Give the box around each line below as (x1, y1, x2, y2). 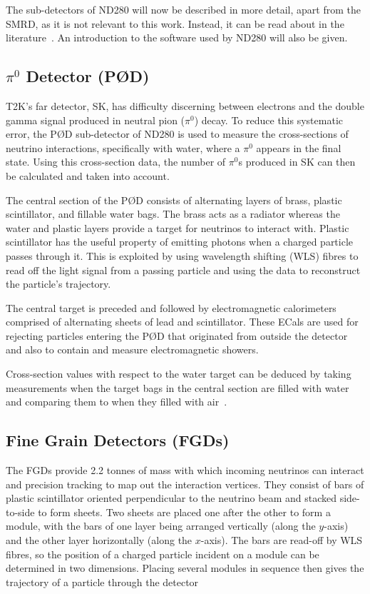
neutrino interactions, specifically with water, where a (6, 140, 240, 155)
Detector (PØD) (26, 65, 150, 87)
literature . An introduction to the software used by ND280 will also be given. (6, 30, 348, 45)
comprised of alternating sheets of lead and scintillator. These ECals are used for (6, 314, 359, 329)
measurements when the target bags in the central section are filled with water (6, 380, 349, 395)
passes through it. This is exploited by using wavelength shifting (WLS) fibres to (6, 248, 359, 263)
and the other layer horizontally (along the (6, 533, 192, 548)
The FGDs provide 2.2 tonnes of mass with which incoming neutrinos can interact (6, 463, 364, 478)
